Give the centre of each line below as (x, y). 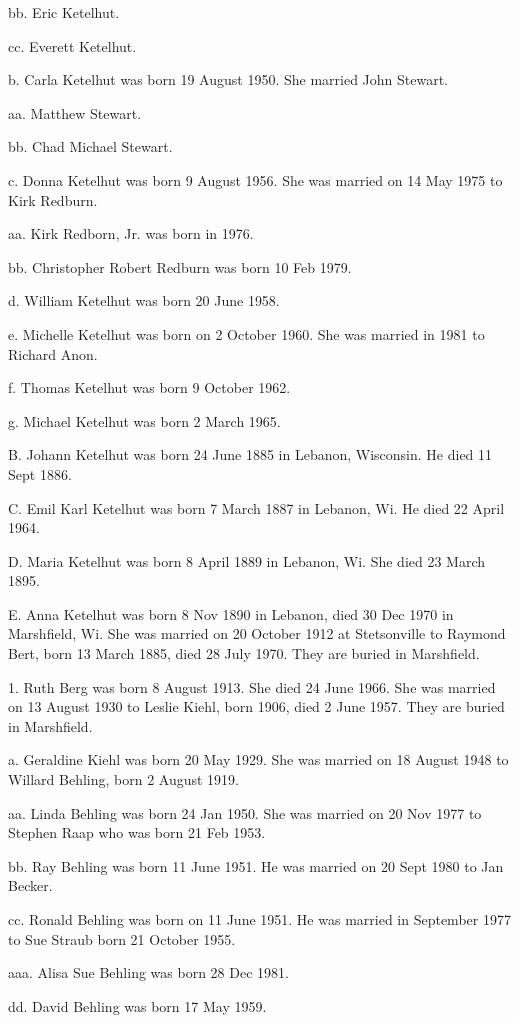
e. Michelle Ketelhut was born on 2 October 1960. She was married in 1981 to (246, 333)
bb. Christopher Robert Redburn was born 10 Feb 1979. (180, 266)
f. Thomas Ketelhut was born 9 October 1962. (149, 387)
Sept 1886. (40, 473)
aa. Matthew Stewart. (75, 112)
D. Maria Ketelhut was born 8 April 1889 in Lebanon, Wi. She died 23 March (247, 560)
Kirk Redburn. (53, 199)
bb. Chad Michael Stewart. (90, 146)
